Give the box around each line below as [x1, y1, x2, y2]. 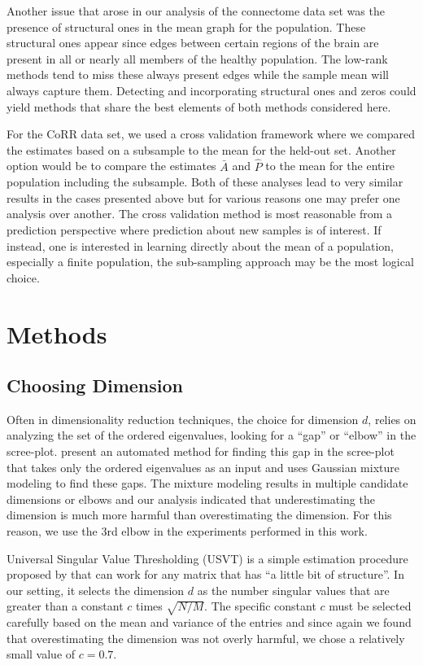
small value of [7, 645, 76, 663]
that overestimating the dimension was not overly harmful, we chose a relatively [7, 629, 405, 646]
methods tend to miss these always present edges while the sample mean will [7, 66, 389, 83]
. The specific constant [204, 597, 316, 615]
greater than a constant [7, 597, 124, 615]
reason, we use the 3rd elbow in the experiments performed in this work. [7, 523, 368, 540]
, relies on [368, 410, 416, 427]
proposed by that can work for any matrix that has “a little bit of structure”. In [7, 566, 404, 583]
